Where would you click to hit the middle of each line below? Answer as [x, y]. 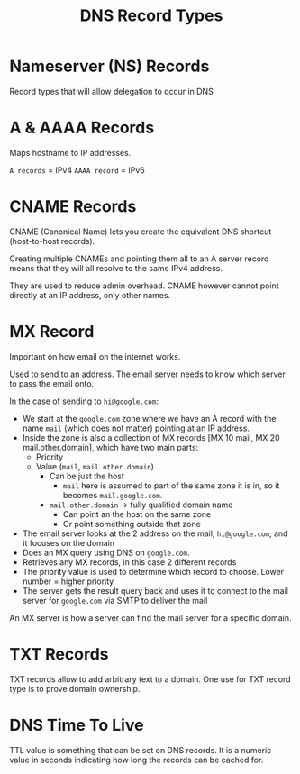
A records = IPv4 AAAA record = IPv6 [77, 170]
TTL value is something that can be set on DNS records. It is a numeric [141, 750]
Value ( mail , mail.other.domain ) [95, 466]
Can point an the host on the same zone [137, 514]
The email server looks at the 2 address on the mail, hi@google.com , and [155, 533]
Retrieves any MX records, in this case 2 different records [129, 562]
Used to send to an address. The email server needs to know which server [147, 374]
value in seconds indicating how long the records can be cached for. [136, 760]
